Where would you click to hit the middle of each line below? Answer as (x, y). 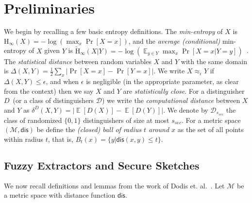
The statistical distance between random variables (78, 61)
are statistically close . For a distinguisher (184, 91)
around (159, 129)
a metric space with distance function (60, 195)
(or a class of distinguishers (53, 100)
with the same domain (214, 61)
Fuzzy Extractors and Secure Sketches (102, 165)
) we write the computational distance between (171, 100)
